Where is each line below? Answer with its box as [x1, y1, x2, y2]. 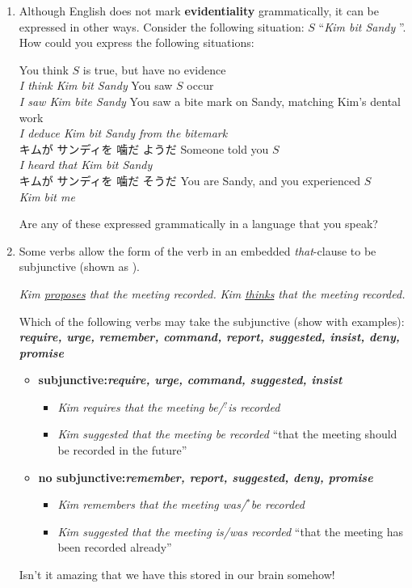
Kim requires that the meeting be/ [57, 398, 224, 415]
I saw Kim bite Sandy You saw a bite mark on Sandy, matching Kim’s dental [19, 92, 401, 109]
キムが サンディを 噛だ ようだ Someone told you [19, 140, 269, 157]
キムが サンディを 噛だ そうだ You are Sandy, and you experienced [19, 171, 361, 188]
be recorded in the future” [57, 442, 187, 459]
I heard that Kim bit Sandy [19, 156, 153, 173]
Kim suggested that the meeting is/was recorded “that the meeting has [57, 522, 404, 539]
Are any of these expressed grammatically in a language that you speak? [19, 215, 378, 232]
